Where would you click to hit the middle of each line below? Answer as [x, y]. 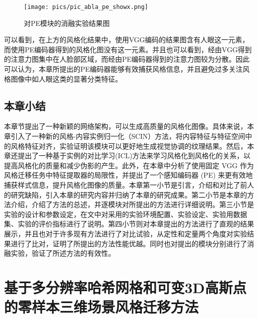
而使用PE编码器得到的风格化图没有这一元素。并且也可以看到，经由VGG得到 [128, 49]
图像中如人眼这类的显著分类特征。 [66, 78]
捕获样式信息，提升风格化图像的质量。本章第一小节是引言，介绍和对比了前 [126, 184]
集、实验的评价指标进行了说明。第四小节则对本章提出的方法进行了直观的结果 [129, 224]
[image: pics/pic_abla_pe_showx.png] [86, 7]
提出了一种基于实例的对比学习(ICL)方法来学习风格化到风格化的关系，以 [134, 156]
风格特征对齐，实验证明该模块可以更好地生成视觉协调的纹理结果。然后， [129, 146]
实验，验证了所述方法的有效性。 [63, 253]
